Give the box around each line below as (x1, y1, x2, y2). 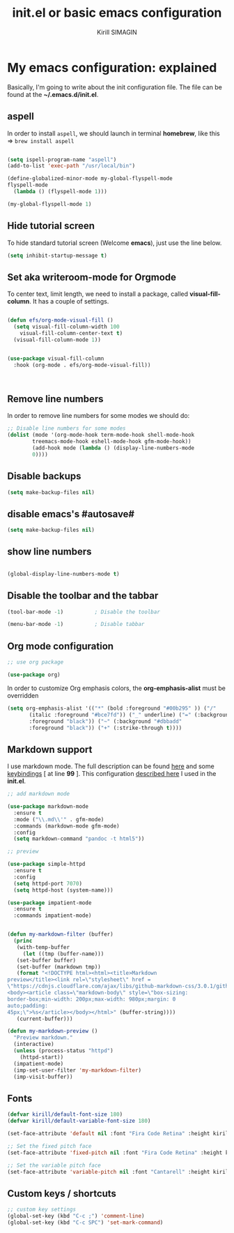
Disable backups (7, 470, 81, 482)
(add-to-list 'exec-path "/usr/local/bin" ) (7, 163, 136, 170)
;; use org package (7, 659, 64, 666)
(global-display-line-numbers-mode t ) (7, 570, 120, 577)
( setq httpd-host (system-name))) (13, 886, 114, 894)
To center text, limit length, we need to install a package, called (7, 290, 189, 298)
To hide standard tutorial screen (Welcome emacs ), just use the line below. (7, 239, 222, 247)
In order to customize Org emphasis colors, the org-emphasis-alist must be (7, 684, 226, 692)
